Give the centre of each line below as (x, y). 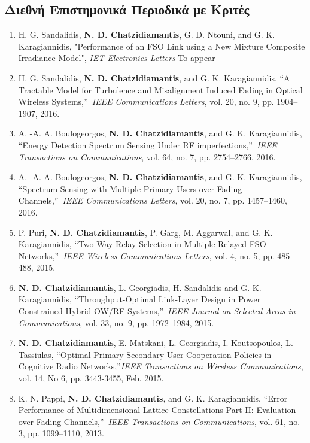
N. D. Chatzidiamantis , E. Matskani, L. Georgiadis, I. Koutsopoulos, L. (156, 343)
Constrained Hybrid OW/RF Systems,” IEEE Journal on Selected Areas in (157, 311)
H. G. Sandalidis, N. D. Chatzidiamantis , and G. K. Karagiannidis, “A (154, 78)
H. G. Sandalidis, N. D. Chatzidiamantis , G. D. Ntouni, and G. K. (147, 34)
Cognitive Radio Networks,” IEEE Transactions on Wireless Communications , (161, 366)
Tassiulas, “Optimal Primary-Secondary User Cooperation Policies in (145, 354)
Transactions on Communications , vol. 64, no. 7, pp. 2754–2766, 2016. (147, 157)
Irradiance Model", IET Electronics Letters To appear (117, 58)
